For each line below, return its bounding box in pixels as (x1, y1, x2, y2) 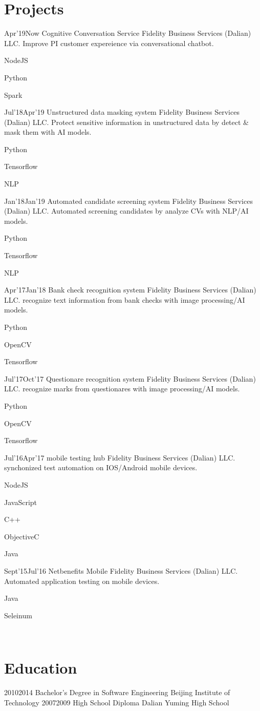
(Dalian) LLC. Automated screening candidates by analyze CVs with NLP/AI (4, 205, 249, 216)
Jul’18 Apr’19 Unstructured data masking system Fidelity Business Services (4, 107, 240, 117)
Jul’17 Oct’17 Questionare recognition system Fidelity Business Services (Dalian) (4, 373, 256, 384)
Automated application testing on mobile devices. (4, 575, 160, 586)
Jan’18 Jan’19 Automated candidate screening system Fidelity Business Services (4, 195, 253, 206)
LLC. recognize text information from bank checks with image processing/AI (4, 294, 245, 305)
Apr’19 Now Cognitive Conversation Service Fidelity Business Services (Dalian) (4, 28, 251, 38)
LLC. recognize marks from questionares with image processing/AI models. (4, 383, 240, 394)
